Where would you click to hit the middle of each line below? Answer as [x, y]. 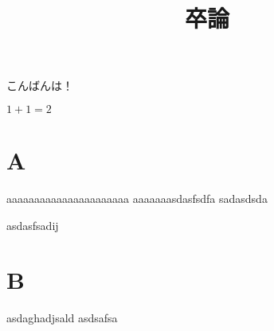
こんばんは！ [40, 86]
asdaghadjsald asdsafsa [62, 318]
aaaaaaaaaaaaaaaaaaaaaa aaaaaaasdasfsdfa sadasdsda [137, 199]
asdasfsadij [33, 225]
